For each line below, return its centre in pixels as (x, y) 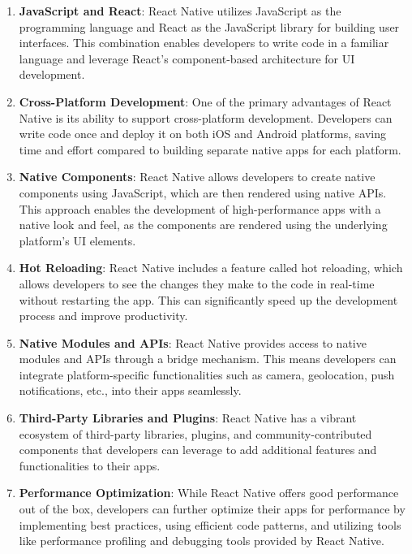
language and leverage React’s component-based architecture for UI (187, 58)
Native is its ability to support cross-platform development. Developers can (206, 117)
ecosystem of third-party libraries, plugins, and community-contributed (195, 433)
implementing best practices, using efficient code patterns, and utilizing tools (210, 524)
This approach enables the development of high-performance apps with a (200, 208)
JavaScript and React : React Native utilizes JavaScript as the (180, 11)
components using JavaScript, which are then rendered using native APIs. (203, 192)
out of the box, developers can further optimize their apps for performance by (212, 509)
